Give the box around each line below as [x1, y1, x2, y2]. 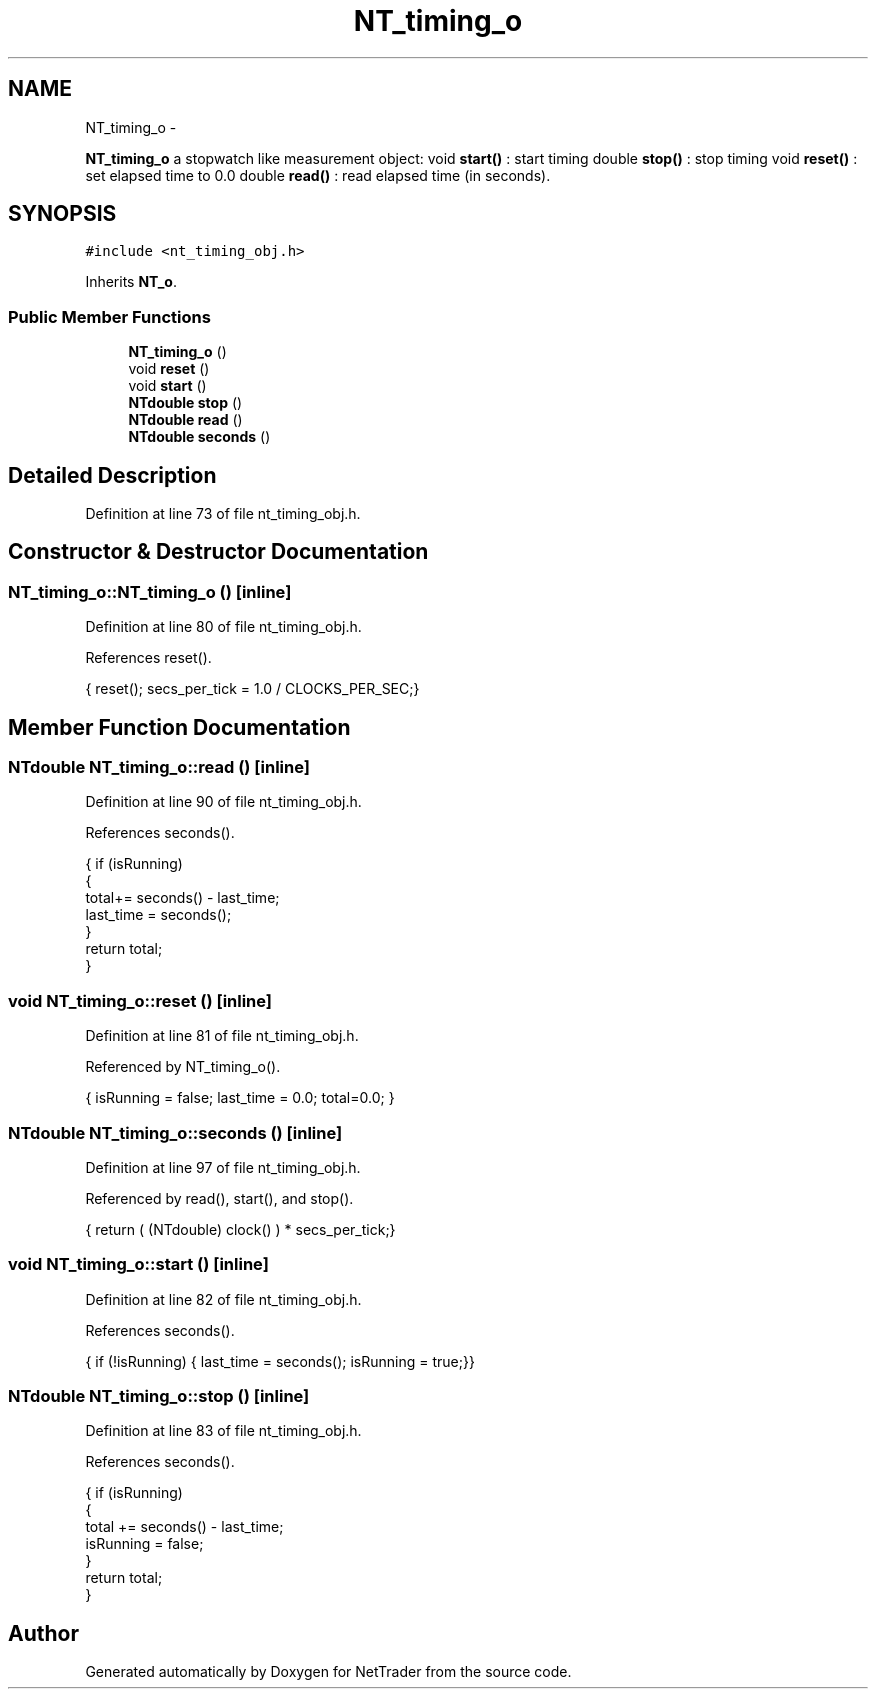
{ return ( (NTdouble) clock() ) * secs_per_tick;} [85, 1220, 396, 1238]
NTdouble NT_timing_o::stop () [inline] [8, 1386, 310, 1407]
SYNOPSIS [8, 201, 117, 227]
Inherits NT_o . [85, 273, 177, 291]
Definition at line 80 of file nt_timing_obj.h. [85, 618, 362, 636]
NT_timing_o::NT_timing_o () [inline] [8, 581, 292, 602]
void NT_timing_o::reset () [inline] [8, 990, 273, 1011]
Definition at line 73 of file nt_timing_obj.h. [85, 505, 361, 523]
